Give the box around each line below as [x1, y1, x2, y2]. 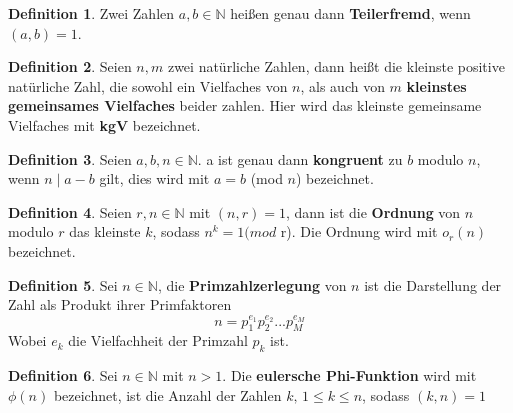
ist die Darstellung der [364, 274, 502, 295]
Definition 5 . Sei [8, 274, 118, 295]
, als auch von [300, 75, 385, 96]
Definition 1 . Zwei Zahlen [8, 3, 175, 23]
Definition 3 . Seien [8, 148, 132, 169]
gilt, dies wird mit [99, 168, 210, 189]
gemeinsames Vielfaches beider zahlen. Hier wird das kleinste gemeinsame [8, 95, 482, 116]
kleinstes [406, 75, 467, 96]
